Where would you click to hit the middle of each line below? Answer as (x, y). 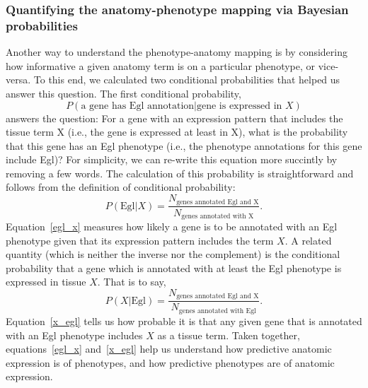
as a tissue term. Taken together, (229, 335)
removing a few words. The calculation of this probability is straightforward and (180, 173)
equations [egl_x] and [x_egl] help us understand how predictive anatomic (169, 349)
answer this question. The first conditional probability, (123, 93)
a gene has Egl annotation (138, 106)
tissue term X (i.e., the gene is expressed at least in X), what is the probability (177, 132)
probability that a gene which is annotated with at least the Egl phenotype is (174, 268)
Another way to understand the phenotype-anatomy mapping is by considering (177, 52)
